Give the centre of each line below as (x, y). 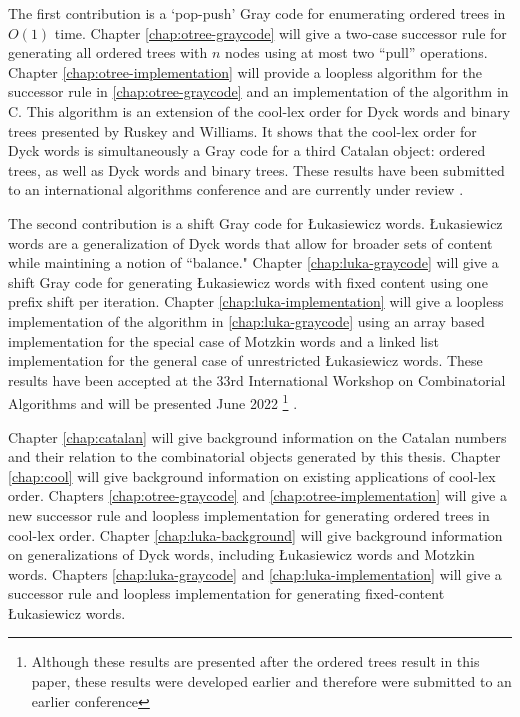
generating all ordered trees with (108, 52)
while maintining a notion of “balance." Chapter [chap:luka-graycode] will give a (253, 262)
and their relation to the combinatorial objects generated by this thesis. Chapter (254, 456)
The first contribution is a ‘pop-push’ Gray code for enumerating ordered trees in (257, 13)
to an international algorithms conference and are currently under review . (236, 189)
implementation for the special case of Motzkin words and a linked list (223, 340)
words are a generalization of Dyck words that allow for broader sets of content (250, 242)
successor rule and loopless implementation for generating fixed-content (226, 593)
